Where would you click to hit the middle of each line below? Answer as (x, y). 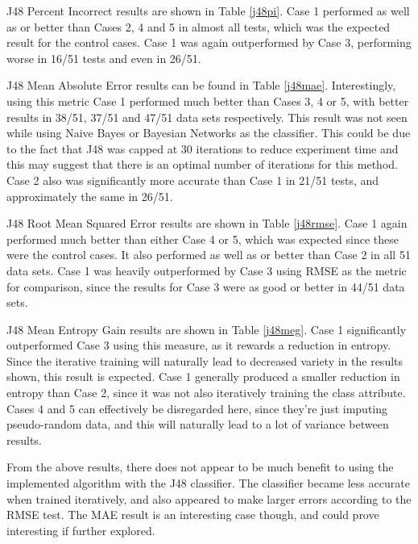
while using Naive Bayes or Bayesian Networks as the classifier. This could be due (209, 133)
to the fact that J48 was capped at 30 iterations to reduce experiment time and (203, 148)
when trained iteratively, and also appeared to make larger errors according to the (209, 498)
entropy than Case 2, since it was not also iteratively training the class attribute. (206, 393)
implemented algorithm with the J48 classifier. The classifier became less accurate (208, 483)
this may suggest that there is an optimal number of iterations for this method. (202, 164)
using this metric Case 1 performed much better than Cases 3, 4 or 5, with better (208, 100)
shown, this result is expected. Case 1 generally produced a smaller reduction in (203, 377)
